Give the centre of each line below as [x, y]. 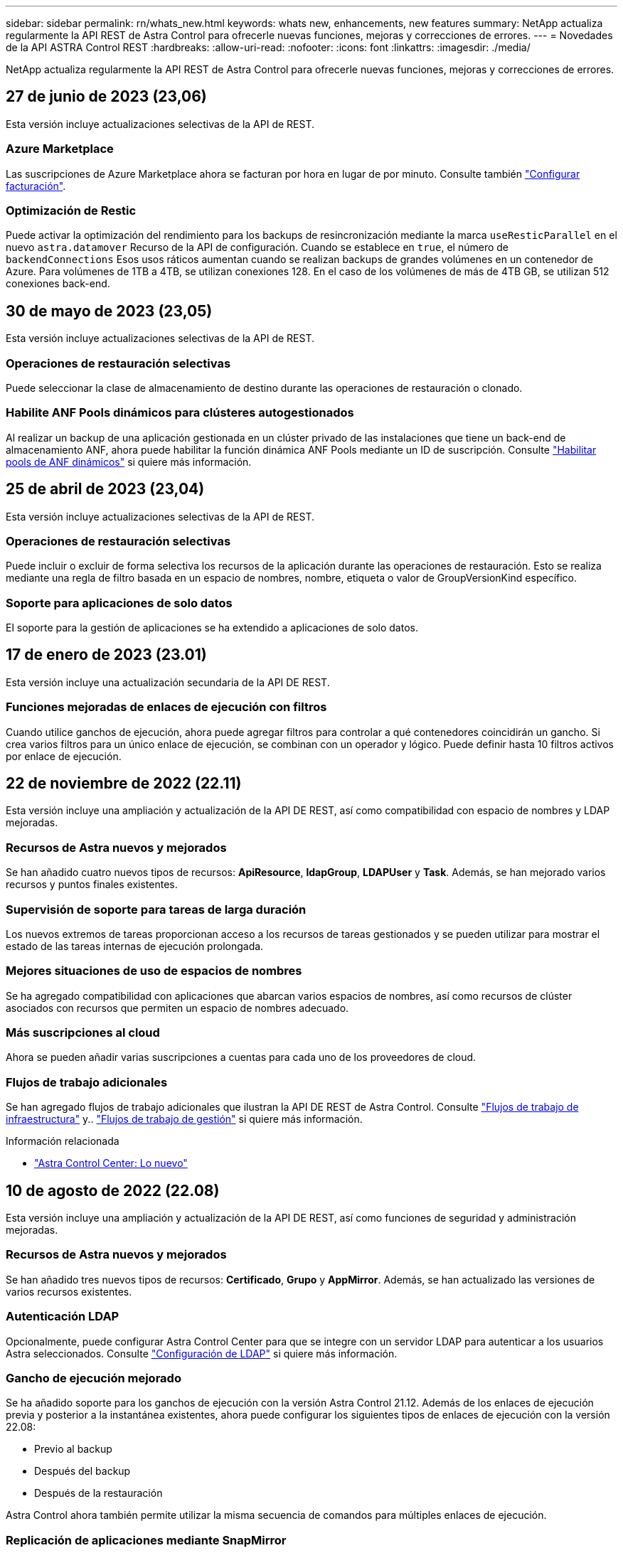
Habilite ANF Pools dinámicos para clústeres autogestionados [180, 413]
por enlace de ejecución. [64, 756]
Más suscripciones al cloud [83, 1033]
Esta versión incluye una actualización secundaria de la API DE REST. [168, 682]
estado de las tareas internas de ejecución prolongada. [135, 946]
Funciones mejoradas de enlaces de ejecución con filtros [166, 707]
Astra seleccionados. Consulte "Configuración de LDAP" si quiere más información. [202, 1353]
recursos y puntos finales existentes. [92, 885]
